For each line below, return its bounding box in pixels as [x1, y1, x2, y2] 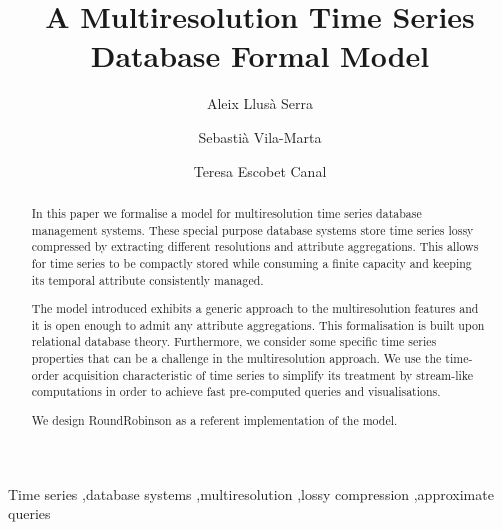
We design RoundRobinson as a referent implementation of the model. [31, 411, 398, 428]
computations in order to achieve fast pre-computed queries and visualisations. [31, 383, 441, 400]
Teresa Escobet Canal [193, 160, 327, 181]
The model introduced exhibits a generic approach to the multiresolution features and [31, 300, 479, 317]
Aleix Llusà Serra [206, 93, 314, 114]
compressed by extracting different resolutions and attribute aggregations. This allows [31, 238, 479, 255]
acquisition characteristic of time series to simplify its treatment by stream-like [62, 366, 474, 383]
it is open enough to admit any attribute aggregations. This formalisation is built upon [31, 316, 485, 333]
